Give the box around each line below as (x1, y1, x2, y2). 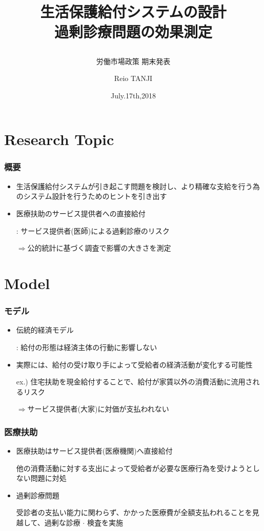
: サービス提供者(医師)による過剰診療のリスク (16, 225, 170, 236)
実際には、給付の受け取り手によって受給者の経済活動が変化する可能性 (16, 359, 253, 370)
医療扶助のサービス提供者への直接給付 (16, 208, 146, 218)
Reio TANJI (114, 73, 153, 84)
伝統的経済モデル (16, 324, 74, 335)
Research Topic (4, 129, 114, 150)
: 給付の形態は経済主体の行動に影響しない (16, 341, 157, 352)
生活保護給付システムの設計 (40, 1, 227, 22)
